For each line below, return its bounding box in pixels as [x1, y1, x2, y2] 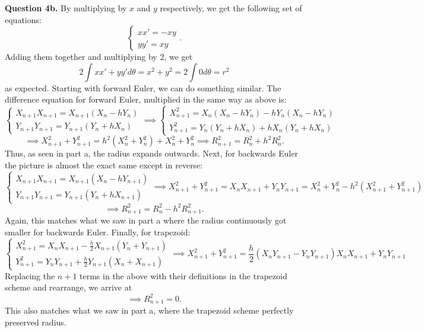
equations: [5, 13, 42, 25]
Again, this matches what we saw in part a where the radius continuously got [5, 214, 287, 226]
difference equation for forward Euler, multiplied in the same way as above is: [5, 93, 287, 106]
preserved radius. [5, 315, 66, 328]
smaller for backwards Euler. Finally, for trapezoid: [5, 225, 191, 238]
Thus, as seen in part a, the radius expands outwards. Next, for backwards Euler [5, 147, 299, 159]
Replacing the [5, 269, 55, 282]
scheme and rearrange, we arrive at [5, 281, 132, 293]
